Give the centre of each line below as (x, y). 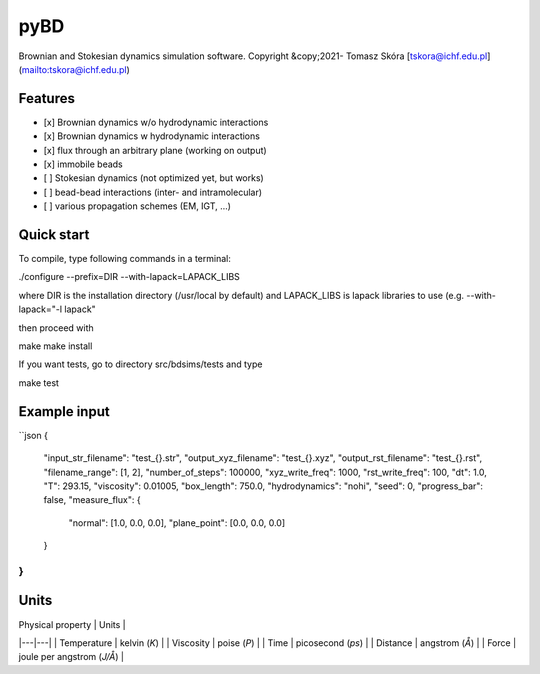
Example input (64, 411)
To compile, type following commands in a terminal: (125, 259)
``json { (33, 435)
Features (46, 98)
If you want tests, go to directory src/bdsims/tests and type (140, 364)
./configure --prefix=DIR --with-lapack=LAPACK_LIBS (129, 277)
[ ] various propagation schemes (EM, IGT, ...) (137, 206)
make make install (55, 346)
